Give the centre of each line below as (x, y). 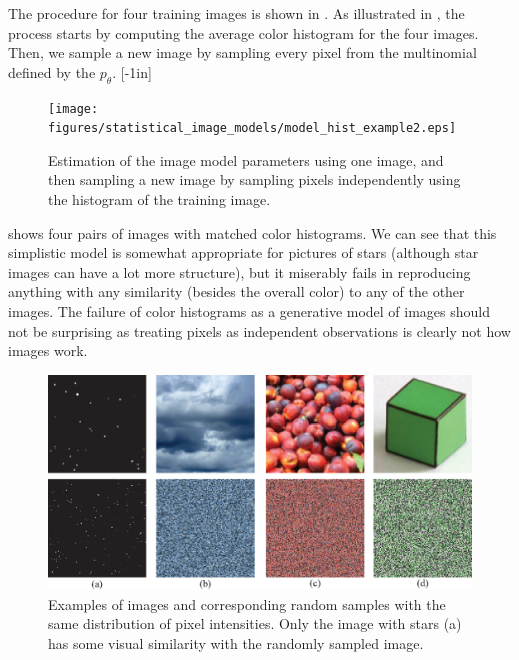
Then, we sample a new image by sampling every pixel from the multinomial (242, 52)
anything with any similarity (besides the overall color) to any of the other (236, 291)
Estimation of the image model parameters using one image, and (246, 159)
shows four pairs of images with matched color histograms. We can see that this (252, 232)
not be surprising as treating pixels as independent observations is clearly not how (259, 330)
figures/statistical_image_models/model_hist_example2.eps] (252, 128)
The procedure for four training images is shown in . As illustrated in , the (236, 13)
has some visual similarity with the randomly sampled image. (236, 642)
